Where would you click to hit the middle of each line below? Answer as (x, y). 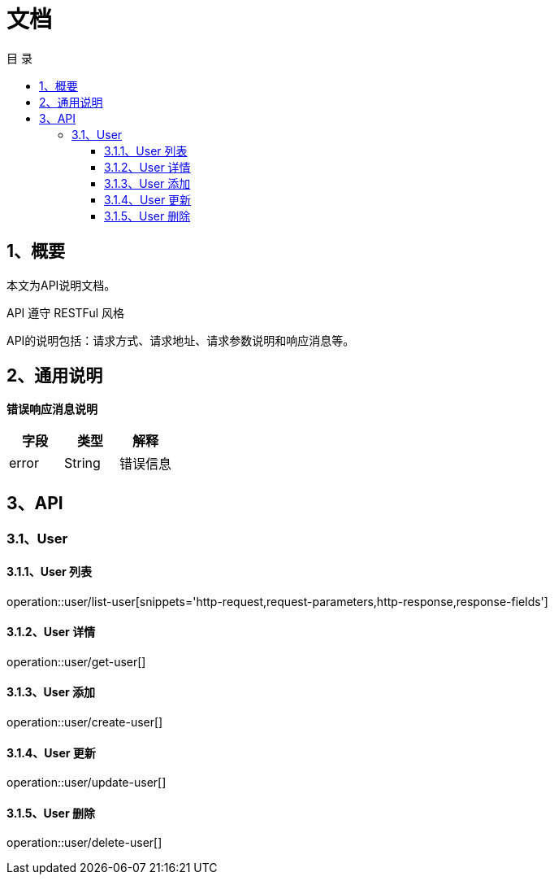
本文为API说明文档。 (61, 285)
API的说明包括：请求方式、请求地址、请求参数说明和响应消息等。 (181, 340)
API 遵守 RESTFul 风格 (66, 312)
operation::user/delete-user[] (84, 843)
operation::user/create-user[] (85, 722)
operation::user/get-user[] (76, 661)
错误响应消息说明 (52, 409)
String (82, 463)
